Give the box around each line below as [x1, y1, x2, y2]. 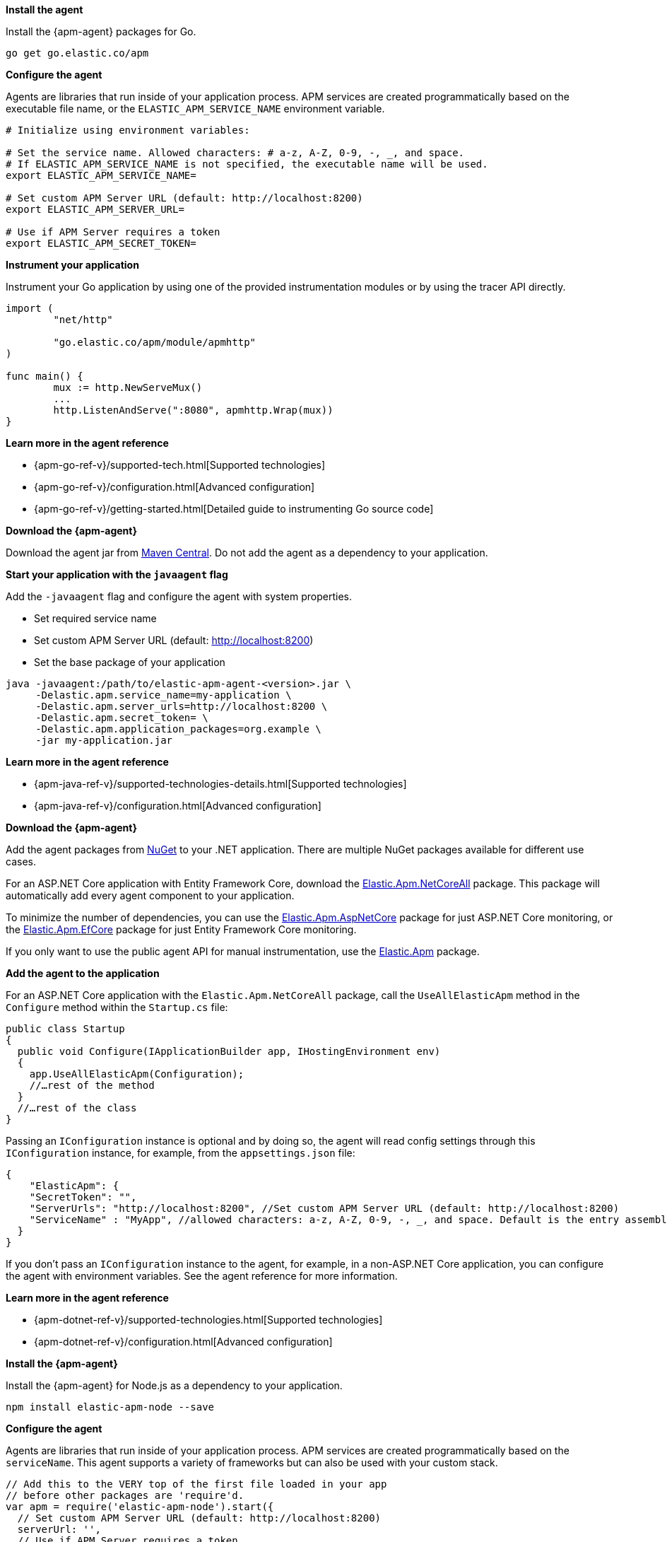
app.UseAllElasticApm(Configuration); [29, 1068, 244, 1080]
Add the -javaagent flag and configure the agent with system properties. [6, 590, 353, 602]
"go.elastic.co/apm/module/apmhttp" [53, 337, 256, 348]
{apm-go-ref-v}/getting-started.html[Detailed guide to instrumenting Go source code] [34, 503, 434, 515]
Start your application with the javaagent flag [6, 568, 228, 580]
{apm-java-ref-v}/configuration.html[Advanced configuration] [34, 800, 321, 812]
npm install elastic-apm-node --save [6, 1401, 215, 1413]
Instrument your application [6, 259, 139, 271]
